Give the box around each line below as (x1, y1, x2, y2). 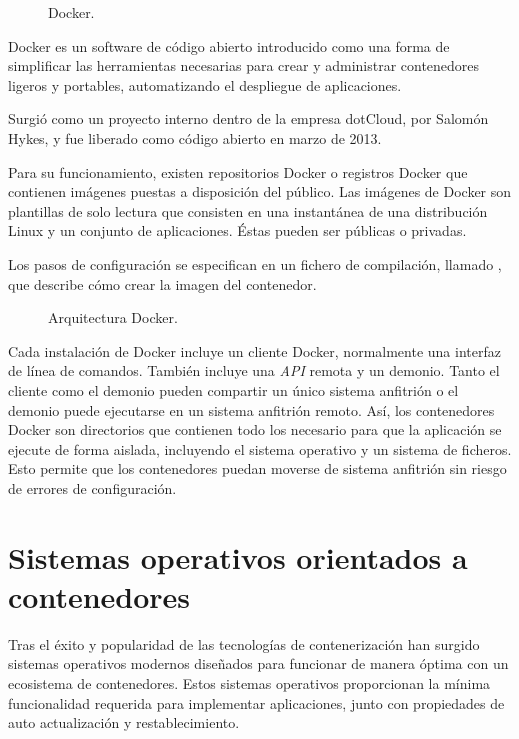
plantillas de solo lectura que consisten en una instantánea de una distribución (8, 200, 488, 221)
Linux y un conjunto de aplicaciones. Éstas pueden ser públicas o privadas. (8, 220, 467, 241)
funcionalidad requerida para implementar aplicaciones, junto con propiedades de (8, 692, 505, 713)
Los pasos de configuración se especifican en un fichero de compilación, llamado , (8, 253, 502, 274)
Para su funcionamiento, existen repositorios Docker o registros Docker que (8, 161, 468, 182)
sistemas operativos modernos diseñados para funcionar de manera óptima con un (8, 653, 509, 674)
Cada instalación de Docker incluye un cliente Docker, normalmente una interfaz (8, 340, 501, 361)
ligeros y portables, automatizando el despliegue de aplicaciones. (8, 74, 402, 95)
